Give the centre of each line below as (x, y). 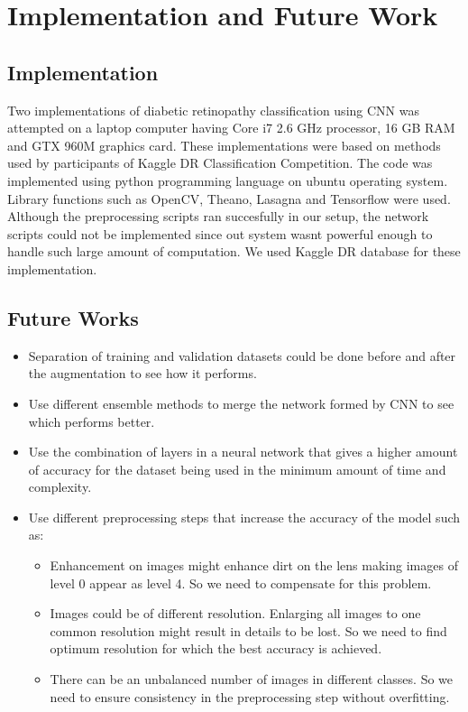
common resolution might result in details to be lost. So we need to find (248, 630)
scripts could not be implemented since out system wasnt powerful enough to (220, 233)
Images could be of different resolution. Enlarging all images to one (235, 613)
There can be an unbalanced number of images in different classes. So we (252, 679)
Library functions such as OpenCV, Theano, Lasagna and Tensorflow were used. (229, 198)
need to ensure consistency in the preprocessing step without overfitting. (250, 696)
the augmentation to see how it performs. (142, 373)
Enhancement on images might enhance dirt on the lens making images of (254, 565)
